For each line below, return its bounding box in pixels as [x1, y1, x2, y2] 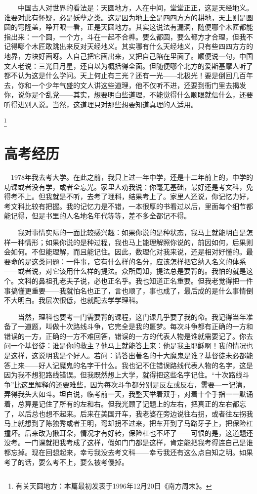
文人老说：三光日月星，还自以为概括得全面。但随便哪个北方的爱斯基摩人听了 [4, 60, 253, 71]
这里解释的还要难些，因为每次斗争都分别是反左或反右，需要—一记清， [21, 379, 250, 389]
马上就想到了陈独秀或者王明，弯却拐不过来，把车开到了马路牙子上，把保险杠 [4, 418, 253, 428]
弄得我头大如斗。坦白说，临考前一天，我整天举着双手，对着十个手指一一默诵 [4, 389, 253, 399]
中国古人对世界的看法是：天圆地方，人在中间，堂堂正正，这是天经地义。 [17, 2, 253, 12]
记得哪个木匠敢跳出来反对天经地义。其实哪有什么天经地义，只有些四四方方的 [4, 41, 253, 51]
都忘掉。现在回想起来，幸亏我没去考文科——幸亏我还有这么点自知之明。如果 [4, 447, 253, 457]
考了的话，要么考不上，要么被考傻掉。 [4, 456, 128, 467]
